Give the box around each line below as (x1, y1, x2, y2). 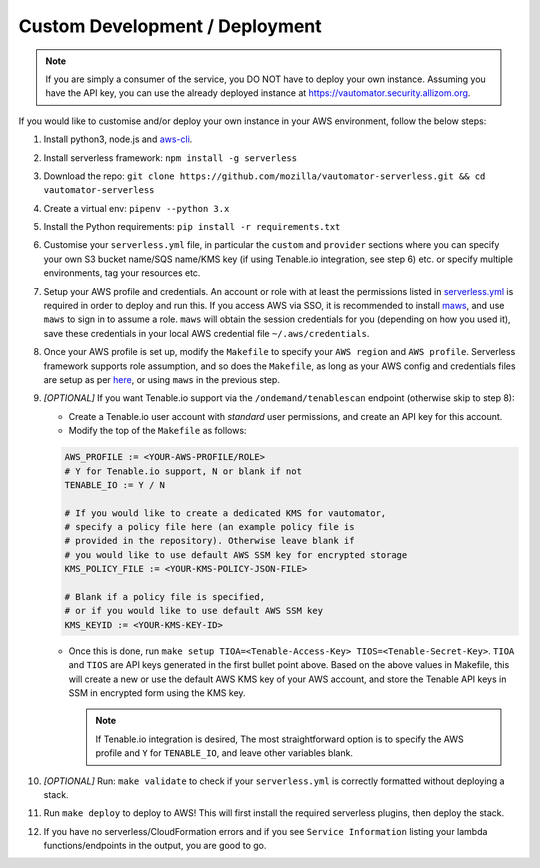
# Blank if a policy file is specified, (64, 591, 265, 603)
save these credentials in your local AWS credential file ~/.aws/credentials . (43, 327, 370, 339)
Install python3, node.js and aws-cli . (43, 133, 193, 145)
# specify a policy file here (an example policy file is (64, 521, 355, 533)
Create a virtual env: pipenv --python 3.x (43, 202, 230, 214)
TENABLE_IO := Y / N (64, 479, 165, 490)
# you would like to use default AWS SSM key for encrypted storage (64, 549, 408, 560)
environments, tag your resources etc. (43, 267, 201, 279)
